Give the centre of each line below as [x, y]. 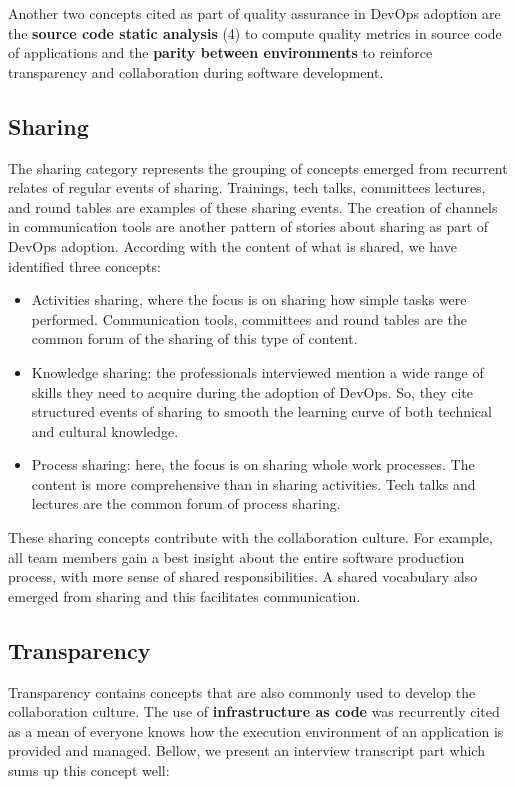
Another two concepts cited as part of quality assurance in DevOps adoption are [254, 13]
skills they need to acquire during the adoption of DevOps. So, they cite [252, 391]
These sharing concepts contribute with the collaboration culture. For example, [250, 537]
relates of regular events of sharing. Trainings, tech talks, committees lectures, [247, 187]
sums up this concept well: [89, 770]
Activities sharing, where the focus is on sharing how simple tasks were [249, 299]
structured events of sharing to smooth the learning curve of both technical [261, 411]
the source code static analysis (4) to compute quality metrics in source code [255, 32]
